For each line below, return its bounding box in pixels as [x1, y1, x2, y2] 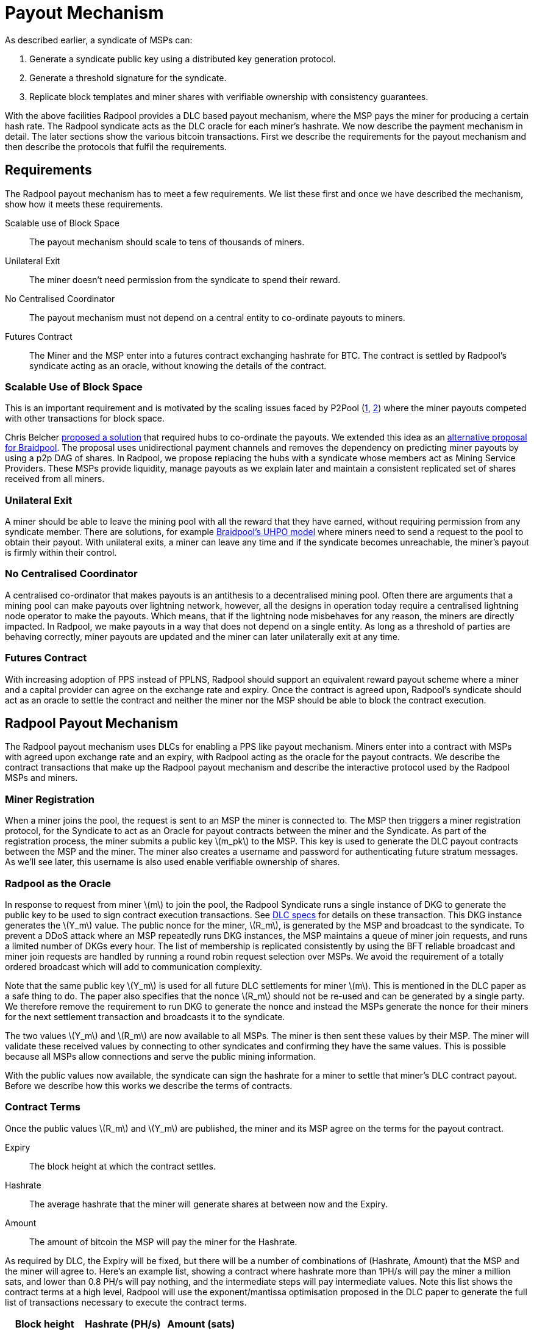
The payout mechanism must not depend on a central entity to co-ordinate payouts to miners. [29, 312, 405, 323]
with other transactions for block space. [5, 413, 165, 424]
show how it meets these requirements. [5, 198, 163, 209]
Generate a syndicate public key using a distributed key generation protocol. [29, 53, 336, 64]
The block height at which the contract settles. [29, 1160, 216, 1171]
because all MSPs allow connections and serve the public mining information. [5, 1051, 316, 1062]
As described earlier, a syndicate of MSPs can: [5, 34, 193, 45]
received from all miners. [5, 473, 105, 484]
